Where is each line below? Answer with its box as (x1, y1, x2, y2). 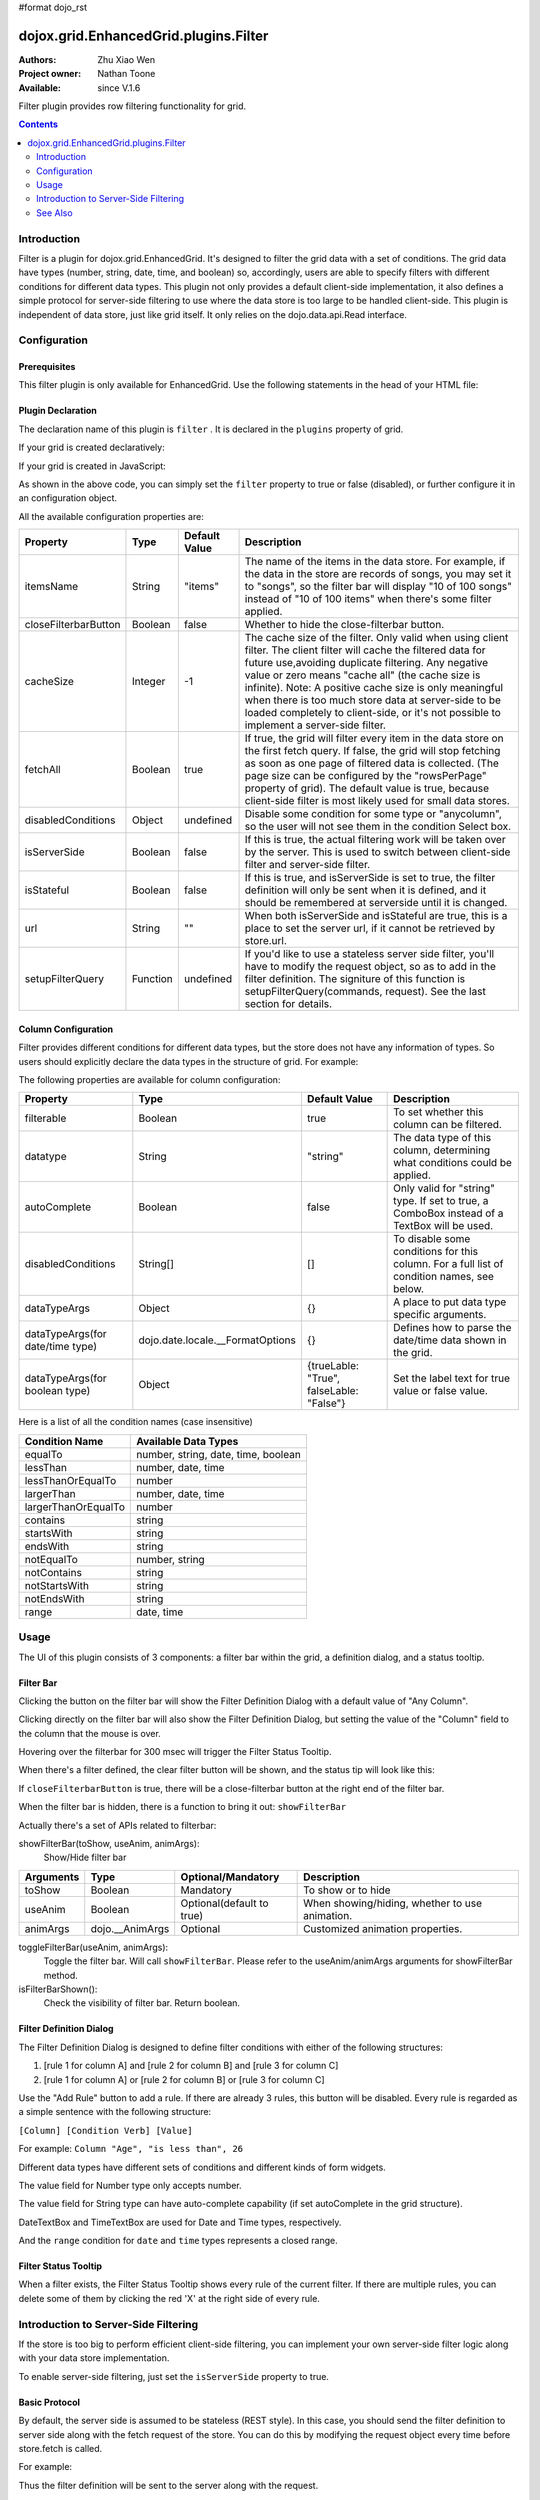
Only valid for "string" (393, 1181, 495, 1195)
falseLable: (306, 1384, 359, 1398)
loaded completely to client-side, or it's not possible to (244, 706, 502, 720)
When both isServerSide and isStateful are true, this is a (244, 909, 508, 923)
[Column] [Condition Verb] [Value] (18, 2125, 194, 2136)
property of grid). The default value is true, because (244, 781, 490, 795)
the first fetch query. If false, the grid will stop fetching (244, 744, 501, 758)
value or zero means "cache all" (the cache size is (244, 668, 481, 682)
